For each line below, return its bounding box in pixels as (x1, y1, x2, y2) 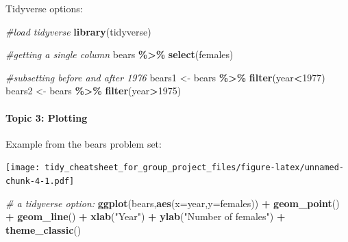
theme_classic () (5, 222, 82, 237)
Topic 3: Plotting (5, 110, 88, 124)
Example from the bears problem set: (5, 136, 162, 150)
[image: (5, 163, 40, 173)
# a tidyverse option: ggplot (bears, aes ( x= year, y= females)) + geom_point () (5, 196, 340, 210)
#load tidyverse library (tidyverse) (5, 24, 151, 38)
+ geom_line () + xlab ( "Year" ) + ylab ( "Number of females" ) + (5, 209, 286, 224)
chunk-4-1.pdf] (5, 176, 75, 187)
